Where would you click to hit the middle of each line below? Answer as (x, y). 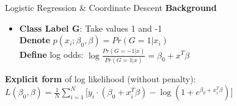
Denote (35, 40)
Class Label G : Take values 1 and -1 (91, 28)
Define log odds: (51, 55)
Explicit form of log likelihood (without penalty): (100, 78)
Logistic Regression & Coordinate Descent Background (111, 7)
